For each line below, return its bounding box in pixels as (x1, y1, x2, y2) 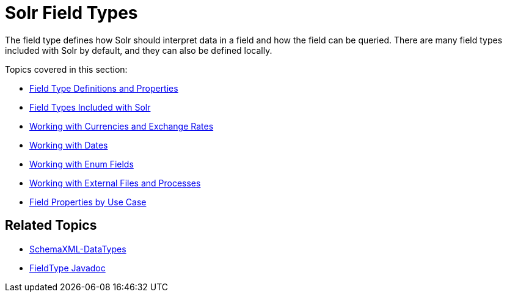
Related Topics (5, 218, 97, 233)
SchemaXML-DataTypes (29, 243, 126, 254)
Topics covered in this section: (5, 64, 128, 75)
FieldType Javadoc (29, 262, 106, 273)
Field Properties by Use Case (29, 196, 147, 207)
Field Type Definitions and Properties (29, 82, 178, 94)
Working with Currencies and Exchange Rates (29, 120, 214, 131)
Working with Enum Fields (29, 158, 134, 169)
